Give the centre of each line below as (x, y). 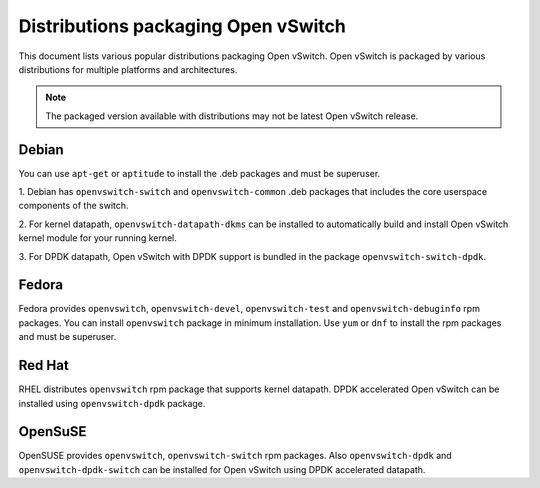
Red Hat (43, 365)
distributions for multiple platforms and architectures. (128, 69)
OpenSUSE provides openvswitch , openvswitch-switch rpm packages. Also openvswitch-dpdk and (235, 456)
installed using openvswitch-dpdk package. (112, 403)
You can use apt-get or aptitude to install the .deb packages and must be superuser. (199, 173)
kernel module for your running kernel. (97, 238)
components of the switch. (73, 206)
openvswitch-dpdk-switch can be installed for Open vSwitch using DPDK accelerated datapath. (222, 469)
